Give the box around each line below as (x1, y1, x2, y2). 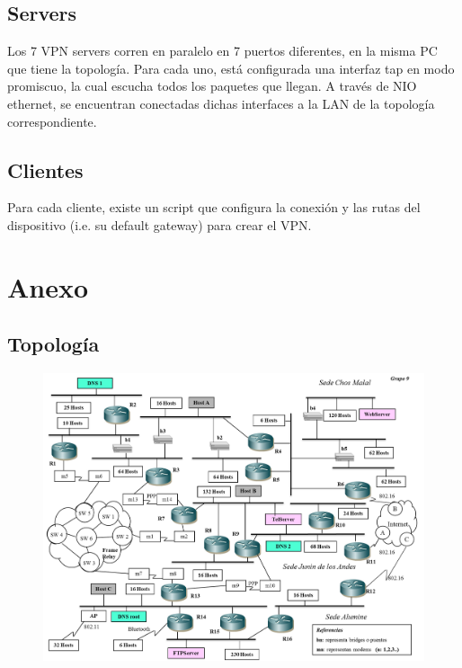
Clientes (7, 156, 84, 183)
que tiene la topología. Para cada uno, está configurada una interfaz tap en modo (7, 58, 455, 77)
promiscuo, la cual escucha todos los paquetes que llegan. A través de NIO (7, 76, 417, 95)
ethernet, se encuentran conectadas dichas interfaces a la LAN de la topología (7, 94, 435, 112)
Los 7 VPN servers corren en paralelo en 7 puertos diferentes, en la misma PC (7, 41, 438, 60)
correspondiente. (7, 111, 97, 130)
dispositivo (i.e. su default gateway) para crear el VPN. (7, 215, 312, 234)
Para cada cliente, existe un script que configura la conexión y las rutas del (7, 198, 421, 217)
